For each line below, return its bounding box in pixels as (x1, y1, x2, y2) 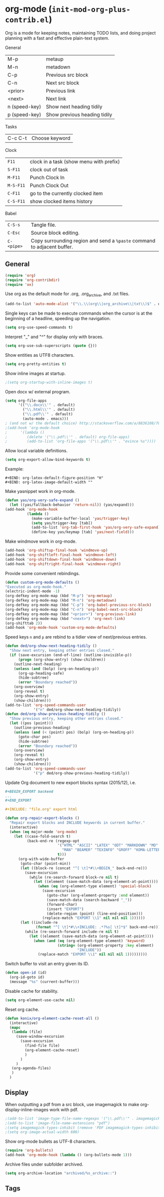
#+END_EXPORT (5, 798, 32, 803)
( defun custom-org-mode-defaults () (5, 580, 80, 585)
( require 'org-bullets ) (5, 1148, 54, 1153)
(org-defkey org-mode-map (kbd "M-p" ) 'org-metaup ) (5, 594, 112, 598)
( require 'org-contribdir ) (5, 278, 60, 282)
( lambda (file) (11, 1029, 42, 1034)
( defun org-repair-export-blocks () (5, 816, 80, 821)
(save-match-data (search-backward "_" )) (46, 898, 132, 902)
